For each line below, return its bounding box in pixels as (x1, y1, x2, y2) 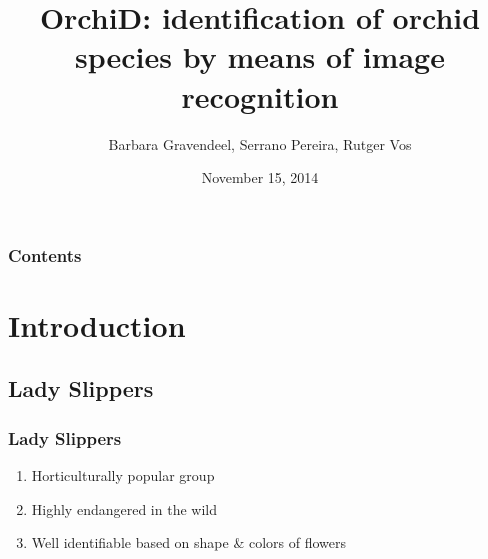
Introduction (8, 304, 186, 345)
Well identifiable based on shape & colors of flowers (31, 532, 347, 553)
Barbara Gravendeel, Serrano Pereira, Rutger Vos (108, 133, 412, 154)
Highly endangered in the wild (31, 498, 217, 519)
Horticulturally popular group (31, 464, 215, 485)
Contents (8, 242, 82, 267)
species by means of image (75, 36, 445, 77)
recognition (181, 75, 339, 116)
